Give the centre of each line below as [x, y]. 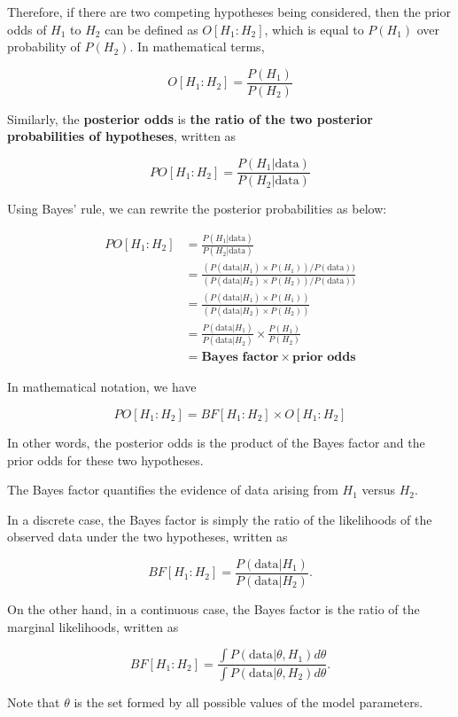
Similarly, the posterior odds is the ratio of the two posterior [190, 118]
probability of [44, 47]
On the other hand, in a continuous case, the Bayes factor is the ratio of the [213, 608]
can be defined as [151, 29]
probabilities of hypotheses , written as [122, 136]
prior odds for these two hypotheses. [105, 460]
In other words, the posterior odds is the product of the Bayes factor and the [216, 442]
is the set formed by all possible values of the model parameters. [248, 702]
